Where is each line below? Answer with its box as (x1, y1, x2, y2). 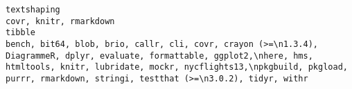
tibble (6, 28, 35, 38)
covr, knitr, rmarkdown (6, 16, 115, 26)
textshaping (6, 5, 60, 14)
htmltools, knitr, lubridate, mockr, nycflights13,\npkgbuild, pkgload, (6, 62, 348, 72)
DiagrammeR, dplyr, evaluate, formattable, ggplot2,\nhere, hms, (6, 50, 313, 61)
